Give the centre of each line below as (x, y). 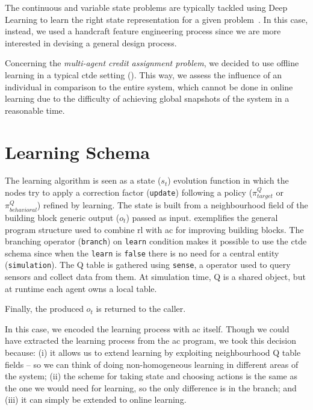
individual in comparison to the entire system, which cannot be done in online (149, 86)
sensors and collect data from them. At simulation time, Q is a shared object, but (155, 277)
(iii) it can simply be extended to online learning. (96, 399)
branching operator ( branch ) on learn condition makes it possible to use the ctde (156, 241)
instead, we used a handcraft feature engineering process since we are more (143, 31)
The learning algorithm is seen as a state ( (83, 180)
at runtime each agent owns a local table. (81, 288)
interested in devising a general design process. (91, 42)
